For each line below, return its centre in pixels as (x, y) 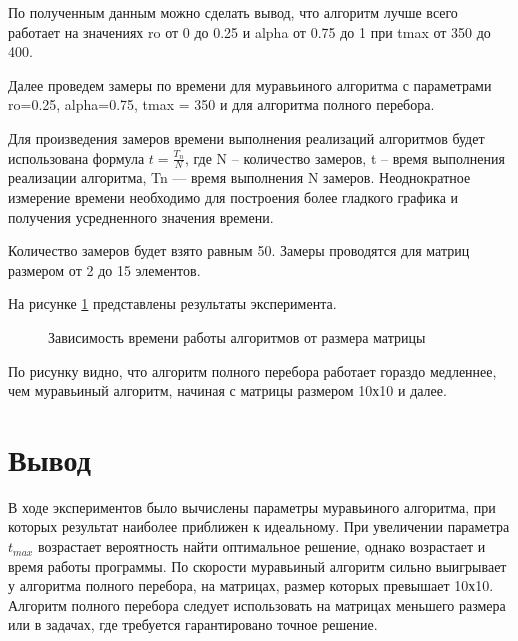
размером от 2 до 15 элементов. (104, 269)
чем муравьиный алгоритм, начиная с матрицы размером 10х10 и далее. (227, 390)
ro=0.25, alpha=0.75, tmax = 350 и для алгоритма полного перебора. (221, 104)
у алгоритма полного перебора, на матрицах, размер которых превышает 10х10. (251, 585)
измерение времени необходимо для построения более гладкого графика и (233, 196)
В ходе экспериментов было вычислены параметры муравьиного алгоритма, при (252, 506)
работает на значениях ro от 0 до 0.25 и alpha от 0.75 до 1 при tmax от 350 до (249, 31)
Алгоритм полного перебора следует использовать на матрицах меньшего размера (257, 604)
